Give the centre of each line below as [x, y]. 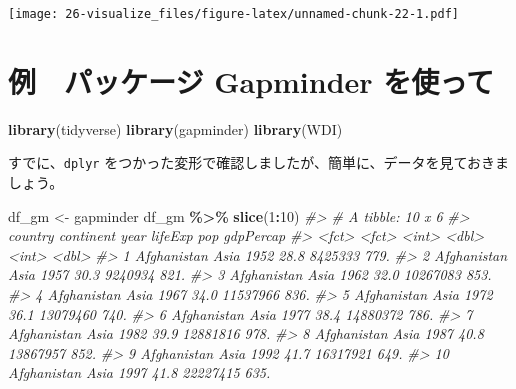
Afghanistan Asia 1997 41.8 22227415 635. [139, 372]
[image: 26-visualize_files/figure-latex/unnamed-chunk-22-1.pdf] [234, 14]
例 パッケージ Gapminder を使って [251, 80]
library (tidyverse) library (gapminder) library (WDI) [175, 128]
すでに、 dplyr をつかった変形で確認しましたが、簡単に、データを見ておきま [259, 162]
